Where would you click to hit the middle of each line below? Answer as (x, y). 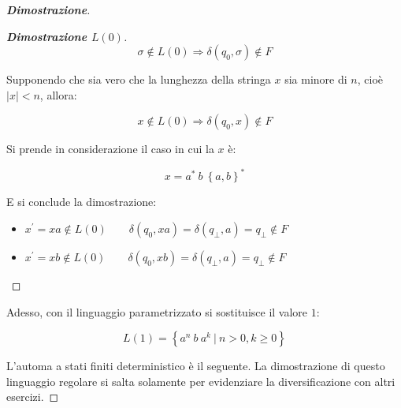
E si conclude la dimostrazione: (82, 202)
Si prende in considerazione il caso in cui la (110, 149)
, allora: (58, 94)
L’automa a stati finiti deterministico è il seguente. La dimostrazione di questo (196, 366)
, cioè (370, 79)
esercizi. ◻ (33, 397)
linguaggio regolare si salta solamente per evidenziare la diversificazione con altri (201, 381)
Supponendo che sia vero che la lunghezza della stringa (139, 79)
